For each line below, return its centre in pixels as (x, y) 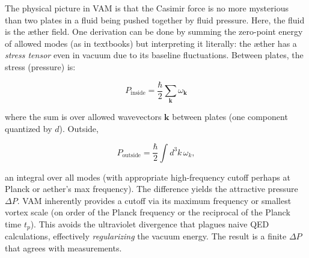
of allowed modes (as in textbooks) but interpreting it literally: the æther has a (151, 43)
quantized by (29, 128)
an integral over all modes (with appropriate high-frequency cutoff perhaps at (148, 177)
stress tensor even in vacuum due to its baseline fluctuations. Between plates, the (154, 55)
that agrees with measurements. (63, 247)
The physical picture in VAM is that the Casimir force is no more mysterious (147, 8)
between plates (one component (230, 117)
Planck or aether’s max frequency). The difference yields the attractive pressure (151, 189)
